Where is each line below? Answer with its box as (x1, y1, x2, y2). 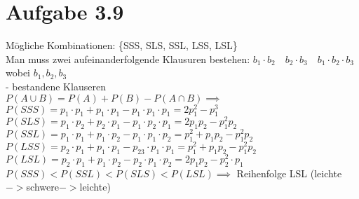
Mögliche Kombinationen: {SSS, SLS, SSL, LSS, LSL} (6, 38, 238, 53)
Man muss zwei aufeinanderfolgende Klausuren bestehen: (6, 51, 250, 66)
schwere (26, 179, 59, 194)
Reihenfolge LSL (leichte (236, 165, 342, 180)
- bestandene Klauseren (6, 78, 106, 93)
